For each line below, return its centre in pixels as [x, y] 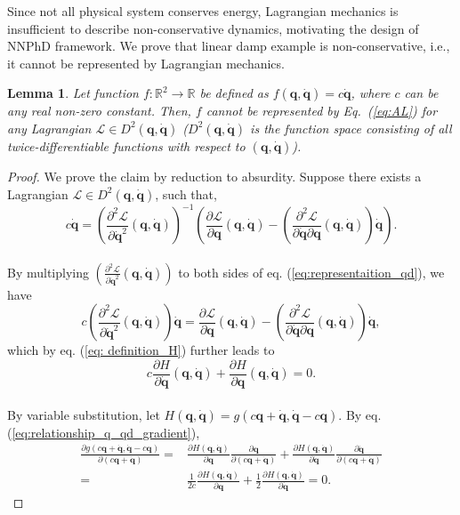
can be [421, 93]
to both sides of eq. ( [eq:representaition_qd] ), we [311, 272]
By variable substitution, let [84, 414]
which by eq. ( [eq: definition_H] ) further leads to [141, 350]
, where [371, 93]
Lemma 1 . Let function [73, 93]
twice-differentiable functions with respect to [126, 145]
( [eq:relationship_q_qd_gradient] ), [104, 432]
